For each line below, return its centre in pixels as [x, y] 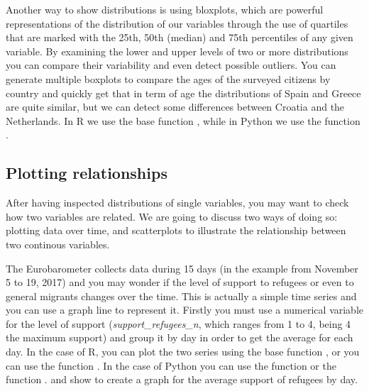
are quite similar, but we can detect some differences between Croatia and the [175, 107]
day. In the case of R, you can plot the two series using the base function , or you [183, 352]
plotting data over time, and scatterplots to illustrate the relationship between [176, 230]
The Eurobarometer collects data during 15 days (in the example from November [182, 268]
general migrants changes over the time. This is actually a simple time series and [181, 296]
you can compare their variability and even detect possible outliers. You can [171, 65]
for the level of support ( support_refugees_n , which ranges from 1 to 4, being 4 [178, 323]
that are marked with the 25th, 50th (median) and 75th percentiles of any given [180, 37]
